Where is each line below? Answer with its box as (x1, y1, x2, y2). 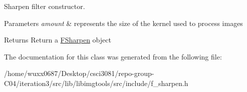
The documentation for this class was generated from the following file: (4, 51, 222, 61)
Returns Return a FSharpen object (4, 34, 111, 45)
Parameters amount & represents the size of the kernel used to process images (4, 17, 243, 28)
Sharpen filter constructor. (4, 1, 85, 11)
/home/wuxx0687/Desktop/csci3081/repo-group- (4, 68, 154, 78)
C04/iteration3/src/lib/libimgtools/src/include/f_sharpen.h (4, 77, 188, 88)
